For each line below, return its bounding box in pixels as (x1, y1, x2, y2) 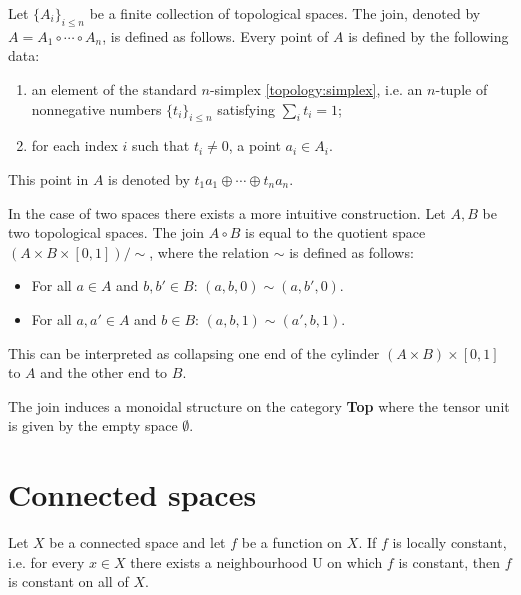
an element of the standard (31, 78, 197, 99)
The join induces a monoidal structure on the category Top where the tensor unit (8, 395, 510, 416)
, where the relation (149, 241, 270, 262)
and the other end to (40, 362, 168, 383)
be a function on (241, 532, 343, 553)
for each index (31, 135, 118, 156)
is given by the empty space (8, 415, 178, 436)
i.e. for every (8, 551, 85, 572)
